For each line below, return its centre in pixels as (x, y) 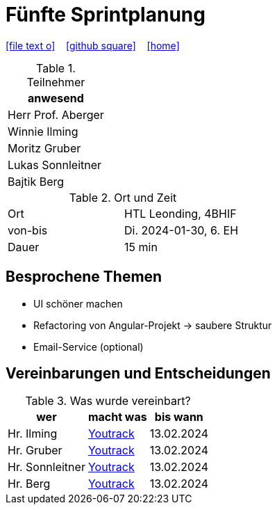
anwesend (56, 98)
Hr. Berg (29, 484)
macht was (117, 417)
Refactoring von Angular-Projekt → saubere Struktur (153, 325)
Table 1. (56, 68)
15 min (141, 247)
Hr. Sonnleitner (47, 467)
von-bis (28, 230)
